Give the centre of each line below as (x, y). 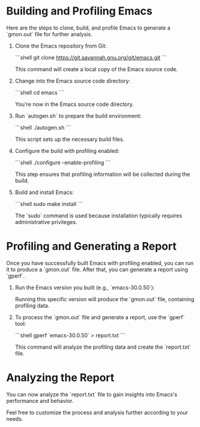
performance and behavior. (40, 401)
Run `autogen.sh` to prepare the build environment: (78, 116)
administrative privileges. (46, 222)
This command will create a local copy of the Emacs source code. (96, 69)
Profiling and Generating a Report (92, 247)
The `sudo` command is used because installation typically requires (98, 216)
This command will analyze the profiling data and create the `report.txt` (103, 347)
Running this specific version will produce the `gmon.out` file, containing (105, 299)
